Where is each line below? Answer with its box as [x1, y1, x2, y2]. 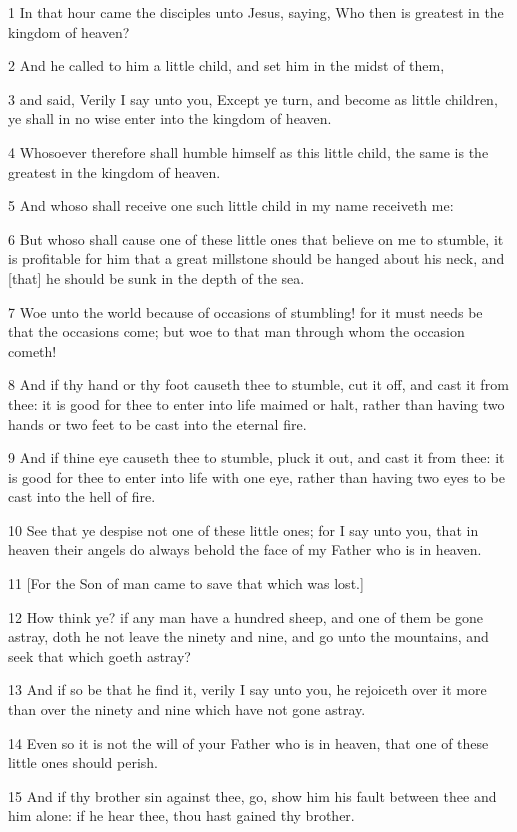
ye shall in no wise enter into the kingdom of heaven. [8, 108, 332, 129]
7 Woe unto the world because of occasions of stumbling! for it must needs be [8, 301, 483, 322]
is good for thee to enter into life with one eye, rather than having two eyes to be [8, 466, 505, 487]
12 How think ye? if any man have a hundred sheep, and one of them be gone [8, 606, 483, 627]
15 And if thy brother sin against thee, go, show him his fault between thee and [8, 785, 497, 806]
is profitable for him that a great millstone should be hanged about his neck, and [8, 248, 505, 269]
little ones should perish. [8, 752, 159, 773]
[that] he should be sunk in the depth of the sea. [8, 267, 305, 288]
